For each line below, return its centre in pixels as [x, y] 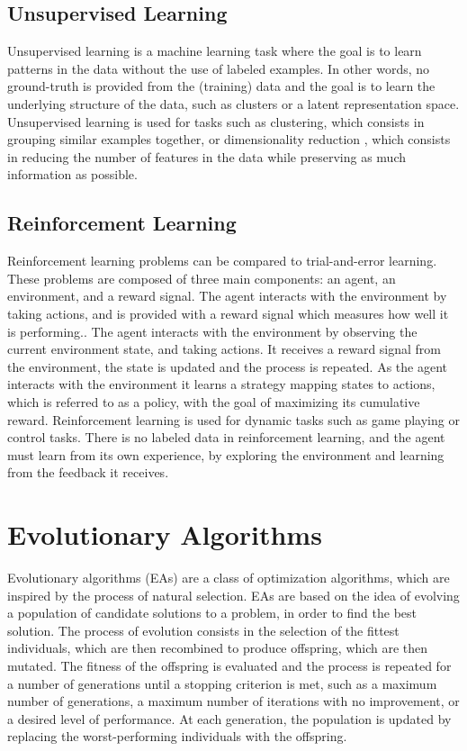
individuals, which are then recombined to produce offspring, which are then [218, 648]
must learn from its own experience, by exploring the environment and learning [226, 454]
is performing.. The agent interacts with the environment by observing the [212, 331]
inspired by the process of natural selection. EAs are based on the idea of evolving [233, 595]
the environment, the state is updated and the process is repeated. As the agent [227, 366]
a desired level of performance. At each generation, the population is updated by [229, 718]
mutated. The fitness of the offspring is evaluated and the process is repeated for [229, 665]
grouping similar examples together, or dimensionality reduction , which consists [229, 139]
